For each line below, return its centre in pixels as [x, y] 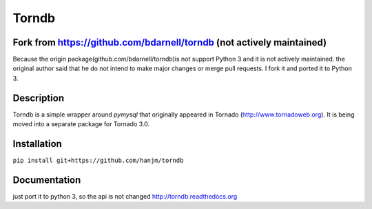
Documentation [47, 180]
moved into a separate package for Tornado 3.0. [81, 124]
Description [39, 98]
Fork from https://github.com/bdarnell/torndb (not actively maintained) [170, 42]
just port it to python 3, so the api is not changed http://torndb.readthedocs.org [125, 196]
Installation [37, 144]
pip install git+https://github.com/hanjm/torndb [98, 161]
